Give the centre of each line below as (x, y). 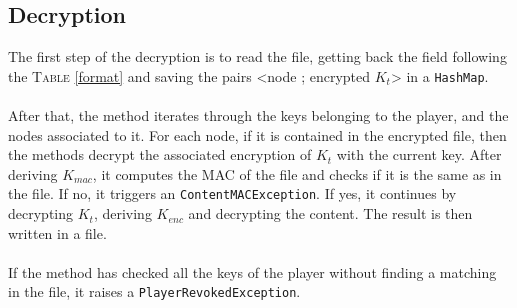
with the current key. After (419, 154)
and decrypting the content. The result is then (330, 213)
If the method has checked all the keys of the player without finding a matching (252, 271)
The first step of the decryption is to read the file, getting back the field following (257, 56)
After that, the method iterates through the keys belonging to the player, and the (258, 115)
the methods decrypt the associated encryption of (160, 154)
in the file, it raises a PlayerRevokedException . (154, 291)
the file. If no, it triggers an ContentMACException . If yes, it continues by (232, 193)
